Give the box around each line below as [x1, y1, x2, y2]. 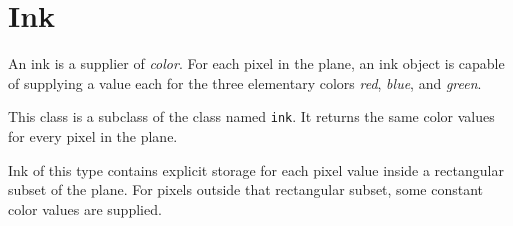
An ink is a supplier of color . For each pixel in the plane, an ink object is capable [8, 53, 505, 74]
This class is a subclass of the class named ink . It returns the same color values [8, 106, 495, 127]
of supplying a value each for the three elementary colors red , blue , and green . [8, 72, 482, 93]
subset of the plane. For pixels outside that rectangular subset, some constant [8, 179, 483, 200]
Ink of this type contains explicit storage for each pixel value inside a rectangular [8, 159, 504, 180]
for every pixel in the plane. [8, 125, 178, 146]
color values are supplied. [8, 198, 162, 219]
